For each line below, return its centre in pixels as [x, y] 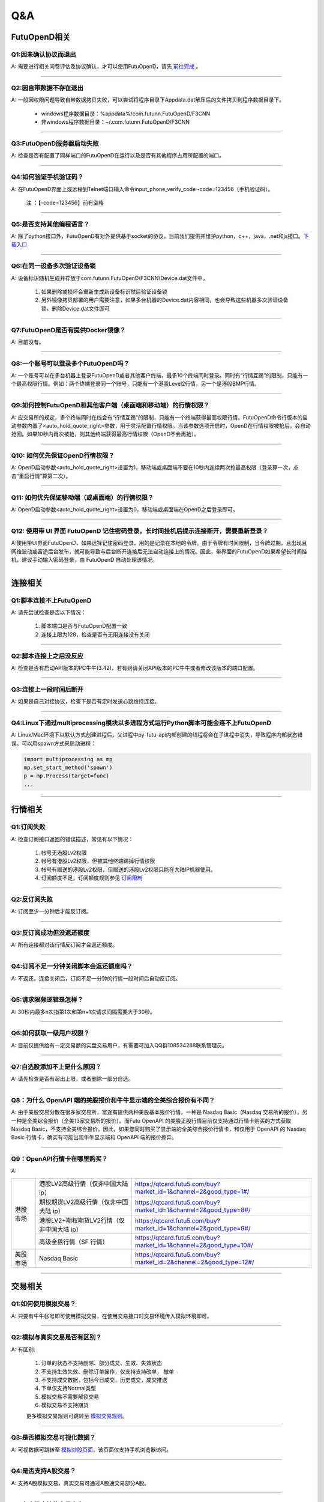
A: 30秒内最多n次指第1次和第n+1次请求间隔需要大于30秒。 [83, 1012]
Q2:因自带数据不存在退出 [47, 88]
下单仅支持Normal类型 [68, 1388]
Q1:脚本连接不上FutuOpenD [51, 600]
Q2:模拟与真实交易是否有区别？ [56, 1337]
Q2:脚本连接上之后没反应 [47, 656]
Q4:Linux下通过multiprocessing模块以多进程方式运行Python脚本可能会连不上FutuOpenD [141, 723]
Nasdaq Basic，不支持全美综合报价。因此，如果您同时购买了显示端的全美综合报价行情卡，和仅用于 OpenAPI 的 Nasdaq [158, 1129]
